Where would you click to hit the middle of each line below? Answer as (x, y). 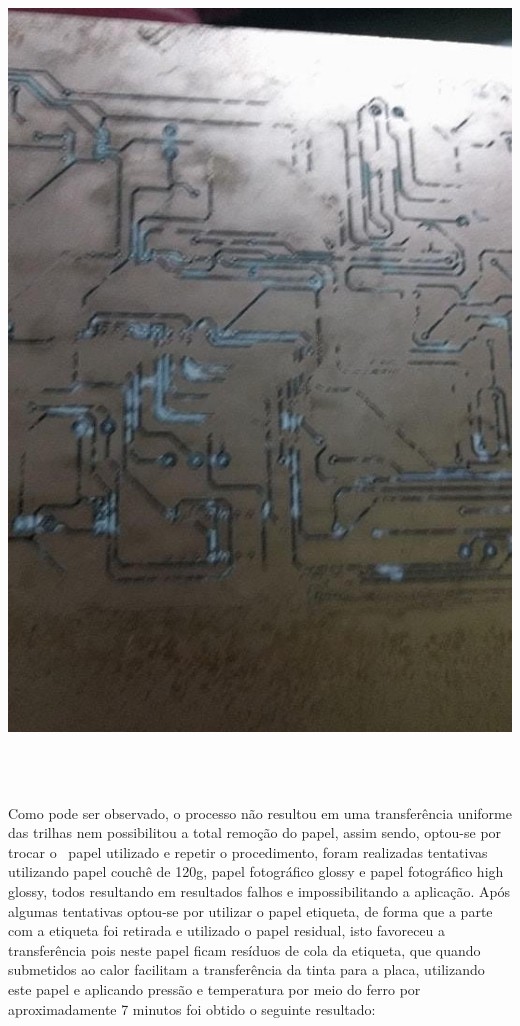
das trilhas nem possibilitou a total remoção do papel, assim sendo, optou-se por (255, 832)
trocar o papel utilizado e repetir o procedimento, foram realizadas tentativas (248, 851)
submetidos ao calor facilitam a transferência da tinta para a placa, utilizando (246, 969)
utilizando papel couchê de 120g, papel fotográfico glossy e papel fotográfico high (256, 871)
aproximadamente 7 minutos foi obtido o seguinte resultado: (192, 1008)
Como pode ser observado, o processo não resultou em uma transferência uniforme (260, 812)
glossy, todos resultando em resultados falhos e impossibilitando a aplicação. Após (259, 891)
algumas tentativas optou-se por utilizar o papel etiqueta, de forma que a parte (250, 910)
